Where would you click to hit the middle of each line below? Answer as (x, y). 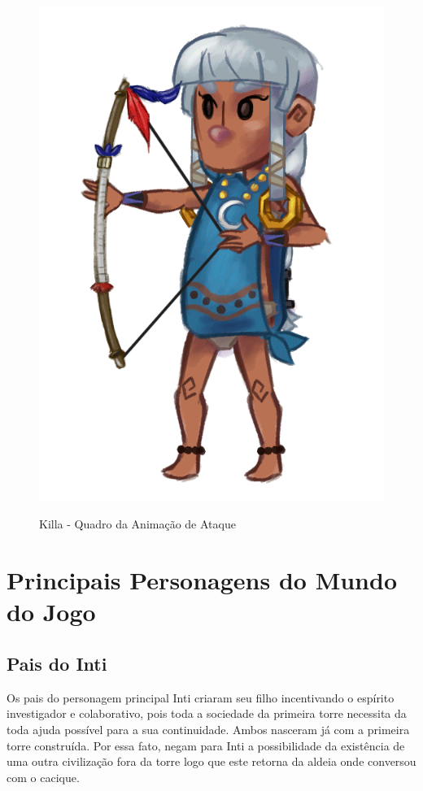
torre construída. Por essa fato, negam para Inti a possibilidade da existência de (206, 745)
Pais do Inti (57, 663)
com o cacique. (43, 777)
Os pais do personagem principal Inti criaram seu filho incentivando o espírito (201, 697)
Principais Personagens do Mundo (202, 580)
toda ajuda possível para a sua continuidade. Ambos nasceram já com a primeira (208, 729)
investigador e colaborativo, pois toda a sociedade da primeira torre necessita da (207, 713)
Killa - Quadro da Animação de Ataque (137, 524)
